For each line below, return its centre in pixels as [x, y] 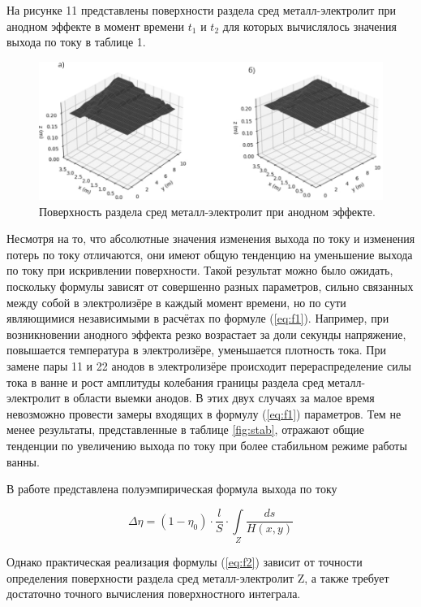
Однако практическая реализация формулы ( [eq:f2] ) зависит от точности [185, 562]
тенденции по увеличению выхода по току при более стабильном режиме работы [207, 445]
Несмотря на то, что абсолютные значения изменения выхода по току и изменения [211, 238]
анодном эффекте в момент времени [96, 26]
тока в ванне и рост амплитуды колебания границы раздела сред [165, 382]
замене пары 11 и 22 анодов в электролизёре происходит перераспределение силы [209, 365]
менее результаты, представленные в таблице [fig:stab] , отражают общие [186, 429]
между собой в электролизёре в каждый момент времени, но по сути [176, 302]
